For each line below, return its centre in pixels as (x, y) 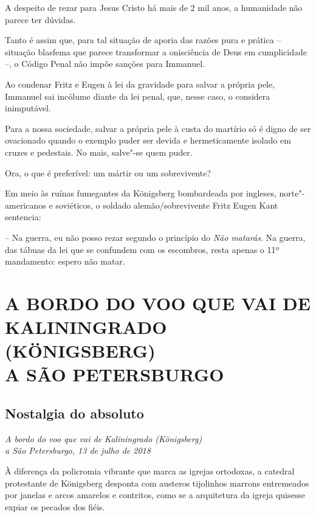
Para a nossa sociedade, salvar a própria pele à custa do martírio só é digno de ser (158, 128)
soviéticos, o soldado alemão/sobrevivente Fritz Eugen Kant (167, 205)
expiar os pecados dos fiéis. (55, 506)
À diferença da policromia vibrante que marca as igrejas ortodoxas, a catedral (150, 471)
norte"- (292, 193)
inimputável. (28, 108)
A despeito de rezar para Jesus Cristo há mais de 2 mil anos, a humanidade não (154, 7)
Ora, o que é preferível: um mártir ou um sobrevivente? (108, 172)
